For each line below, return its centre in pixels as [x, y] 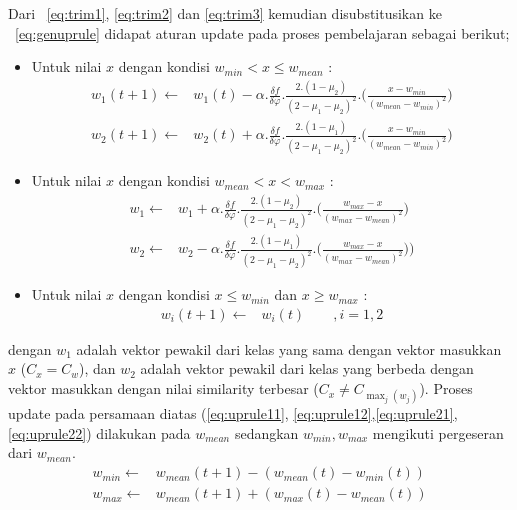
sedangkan [266, 432]
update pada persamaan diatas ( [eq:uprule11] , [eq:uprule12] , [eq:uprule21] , [233, 413]
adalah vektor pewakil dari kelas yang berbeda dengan [307, 368]
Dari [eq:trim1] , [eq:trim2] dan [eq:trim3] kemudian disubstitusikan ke [225, 13]
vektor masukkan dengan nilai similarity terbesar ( [163, 388]
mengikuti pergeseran [438, 432]
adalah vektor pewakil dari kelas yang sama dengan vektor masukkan [289, 348]
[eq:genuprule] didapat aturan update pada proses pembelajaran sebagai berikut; [262, 32]
